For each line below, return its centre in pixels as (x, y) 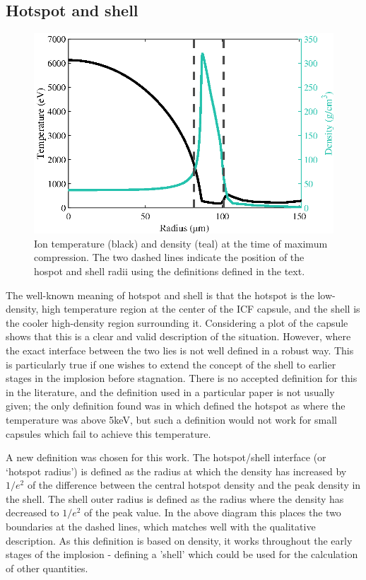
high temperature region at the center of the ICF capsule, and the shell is (201, 309)
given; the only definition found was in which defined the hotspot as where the (176, 406)
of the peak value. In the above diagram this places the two (213, 512)
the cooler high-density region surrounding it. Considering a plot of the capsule (177, 322)
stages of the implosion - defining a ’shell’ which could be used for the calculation (182, 554)
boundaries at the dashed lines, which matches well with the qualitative (161, 527)
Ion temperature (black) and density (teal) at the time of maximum (181, 243)
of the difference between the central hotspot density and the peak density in (194, 485)
